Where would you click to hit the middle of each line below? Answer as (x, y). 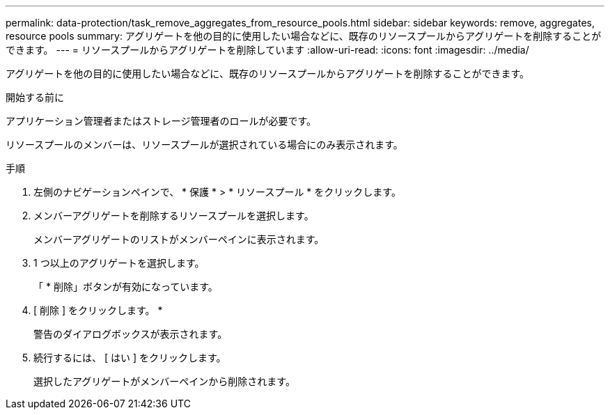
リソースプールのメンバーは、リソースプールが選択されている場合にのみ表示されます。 (204, 144)
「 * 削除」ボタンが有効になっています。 (126, 287)
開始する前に (35, 97)
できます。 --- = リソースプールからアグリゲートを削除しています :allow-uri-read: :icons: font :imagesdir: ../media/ (267, 50)
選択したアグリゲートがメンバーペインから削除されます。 (164, 381)
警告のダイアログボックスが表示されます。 (131, 334)
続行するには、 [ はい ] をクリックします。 (130, 358)
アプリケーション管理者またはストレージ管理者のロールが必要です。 (161, 121)
